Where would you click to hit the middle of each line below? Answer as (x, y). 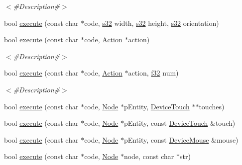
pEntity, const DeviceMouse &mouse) (181, 139)
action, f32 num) (153, 73)
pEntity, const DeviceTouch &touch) (180, 123)
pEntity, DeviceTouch (157, 106)
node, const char (149, 156)
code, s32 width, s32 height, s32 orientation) (152, 23)
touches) (212, 106)
